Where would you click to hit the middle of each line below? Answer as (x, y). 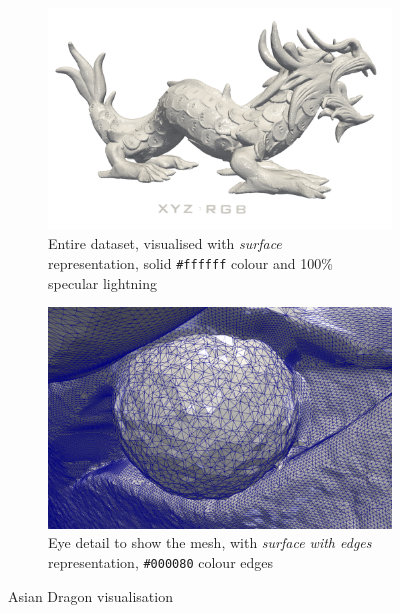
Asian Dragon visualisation (90, 595)
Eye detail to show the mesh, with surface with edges (210, 542)
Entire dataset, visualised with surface (165, 243)
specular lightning (103, 282)
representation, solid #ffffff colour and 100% (190, 262)
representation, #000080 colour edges (161, 562)
